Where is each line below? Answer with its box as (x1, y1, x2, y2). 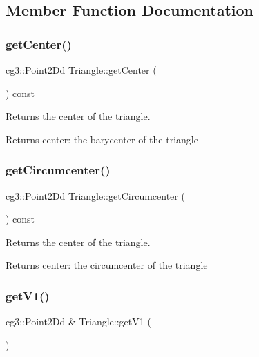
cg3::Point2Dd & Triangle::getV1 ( (6, 314, 151, 329)
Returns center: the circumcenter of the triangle (6, 258, 208, 272)
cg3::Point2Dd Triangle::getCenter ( (6, 63, 157, 76)
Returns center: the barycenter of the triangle (6, 132, 198, 146)
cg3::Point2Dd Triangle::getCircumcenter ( (6, 188, 185, 203)
